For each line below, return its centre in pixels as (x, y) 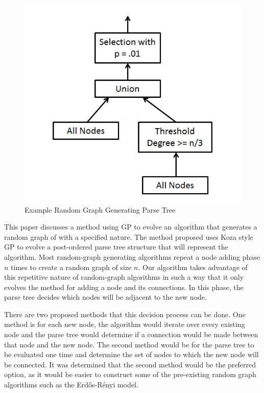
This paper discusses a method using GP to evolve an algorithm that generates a (131, 227)
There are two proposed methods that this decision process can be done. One (125, 314)
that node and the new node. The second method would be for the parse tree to (129, 344)
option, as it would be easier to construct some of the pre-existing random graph (130, 374)
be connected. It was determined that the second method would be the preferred (130, 364)
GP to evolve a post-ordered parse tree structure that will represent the (116, 247)
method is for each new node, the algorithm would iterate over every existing (125, 324)
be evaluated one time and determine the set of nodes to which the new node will (131, 354)
